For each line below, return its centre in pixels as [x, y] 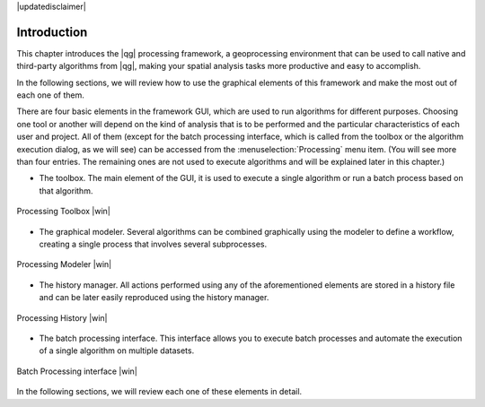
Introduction [52, 32]
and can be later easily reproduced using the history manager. [154, 298]
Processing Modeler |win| [64, 264]
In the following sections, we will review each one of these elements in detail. [159, 392]
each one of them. [50, 95]
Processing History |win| [62, 317]
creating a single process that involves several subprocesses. [153, 244]
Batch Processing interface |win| [77, 371]
